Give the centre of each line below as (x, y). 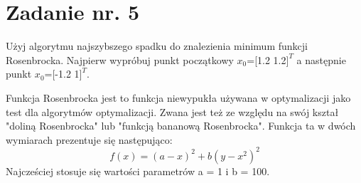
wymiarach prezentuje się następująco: (89, 139)
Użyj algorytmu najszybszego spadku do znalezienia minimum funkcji (157, 46)
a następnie (321, 59)
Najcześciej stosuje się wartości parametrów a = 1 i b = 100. (138, 171)
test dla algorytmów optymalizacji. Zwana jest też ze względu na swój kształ (172, 111)
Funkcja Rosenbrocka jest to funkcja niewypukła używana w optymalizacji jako (178, 97)
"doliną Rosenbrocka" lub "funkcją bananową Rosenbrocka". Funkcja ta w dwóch (181, 126)
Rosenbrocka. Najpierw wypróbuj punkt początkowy (120, 59)
